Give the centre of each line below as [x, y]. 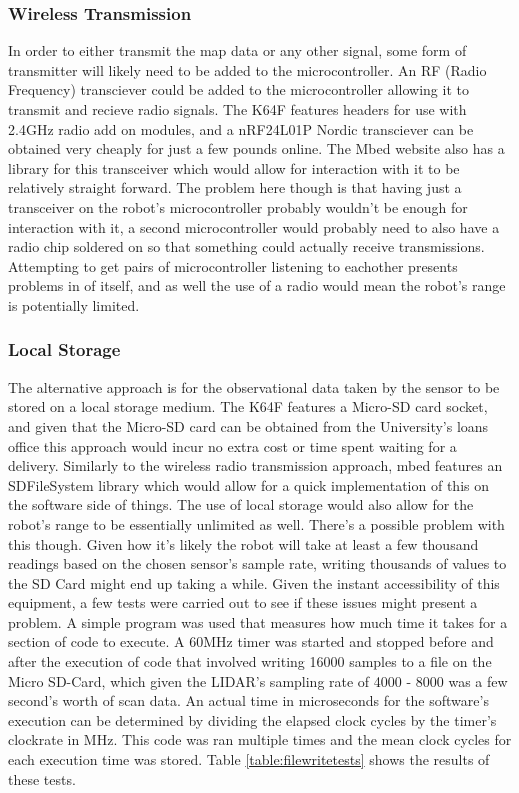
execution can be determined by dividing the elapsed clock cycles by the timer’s [252, 719]
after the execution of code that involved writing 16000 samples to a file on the [250, 661]
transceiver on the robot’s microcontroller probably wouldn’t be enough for [238, 206]
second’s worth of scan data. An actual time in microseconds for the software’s [248, 700]
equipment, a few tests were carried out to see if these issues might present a [243, 602]
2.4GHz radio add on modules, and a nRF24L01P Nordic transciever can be [241, 128]
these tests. [42, 778]
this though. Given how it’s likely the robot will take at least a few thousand [243, 543]
